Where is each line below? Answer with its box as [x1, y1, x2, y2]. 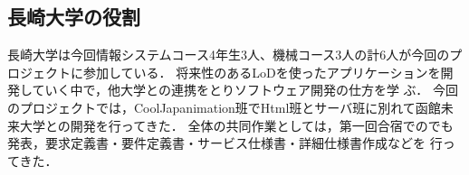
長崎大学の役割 [7, 3, 140, 31]
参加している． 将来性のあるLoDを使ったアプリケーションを [82, 62, 441, 81]
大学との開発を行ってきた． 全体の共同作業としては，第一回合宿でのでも [19, 115, 454, 134]
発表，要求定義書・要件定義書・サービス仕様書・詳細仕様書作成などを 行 [7, 134, 443, 152]
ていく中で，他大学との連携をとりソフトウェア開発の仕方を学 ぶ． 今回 [32, 80, 458, 99]
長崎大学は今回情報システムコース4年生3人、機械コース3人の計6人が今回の [7, 45, 450, 64]
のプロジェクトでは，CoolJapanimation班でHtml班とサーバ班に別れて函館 [7, 97, 441, 116]
